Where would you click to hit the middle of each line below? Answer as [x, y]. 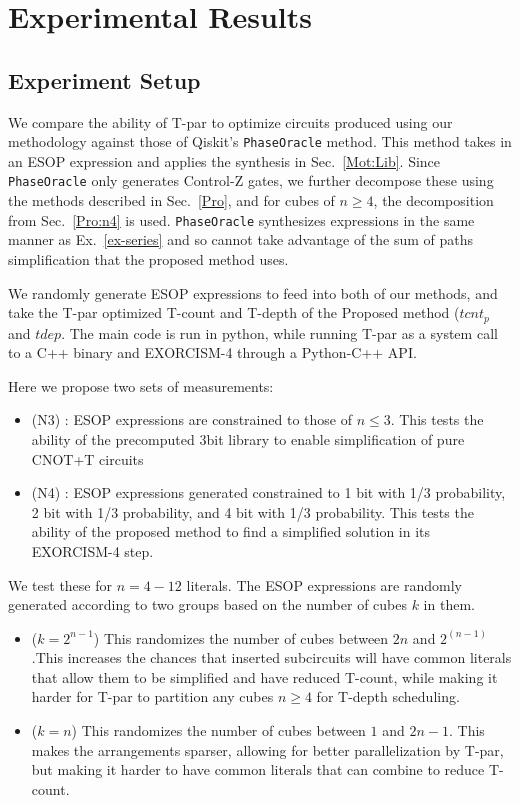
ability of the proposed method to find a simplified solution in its [231, 531]
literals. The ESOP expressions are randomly [324, 584]
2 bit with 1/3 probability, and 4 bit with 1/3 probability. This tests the [252, 511]
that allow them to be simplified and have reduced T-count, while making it [264, 676]
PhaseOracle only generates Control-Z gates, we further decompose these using [251, 180]
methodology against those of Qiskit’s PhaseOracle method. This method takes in [260, 141]
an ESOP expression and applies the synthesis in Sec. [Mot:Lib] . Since [224, 160]
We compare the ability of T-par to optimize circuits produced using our [230, 121]
